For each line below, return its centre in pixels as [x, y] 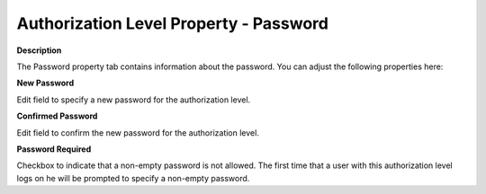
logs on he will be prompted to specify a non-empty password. [133, 178]
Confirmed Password [57, 116]
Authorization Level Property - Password [172, 23]
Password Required [54, 149]
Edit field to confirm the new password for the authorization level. [138, 132]
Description [39, 50]
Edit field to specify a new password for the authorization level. [134, 100]
